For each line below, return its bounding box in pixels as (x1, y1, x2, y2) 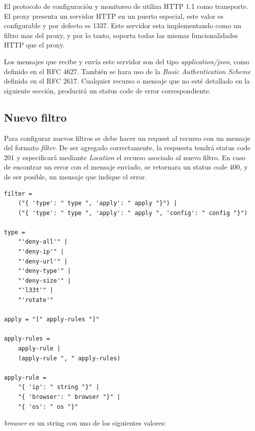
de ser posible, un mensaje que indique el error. (4, 171, 147, 181)
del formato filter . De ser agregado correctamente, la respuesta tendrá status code (4, 142, 251, 153)
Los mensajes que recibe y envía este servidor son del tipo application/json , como (4, 56, 250, 66)
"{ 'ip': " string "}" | (18, 384, 100, 391)
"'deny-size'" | (18, 277, 72, 284)
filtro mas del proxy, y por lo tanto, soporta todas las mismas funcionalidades (4, 30, 238, 40)
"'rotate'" (18, 297, 54, 304)
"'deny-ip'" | (18, 248, 64, 256)
